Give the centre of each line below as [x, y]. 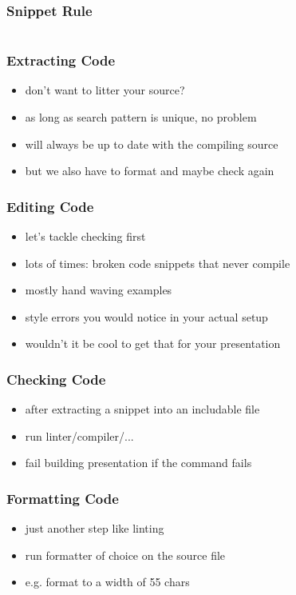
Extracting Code [61, 60]
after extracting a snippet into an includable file [142, 409]
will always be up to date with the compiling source [152, 144]
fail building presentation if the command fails [138, 463]
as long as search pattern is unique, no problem [141, 117]
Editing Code [50, 206]
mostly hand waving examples [99, 290]
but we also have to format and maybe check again [150, 171]
